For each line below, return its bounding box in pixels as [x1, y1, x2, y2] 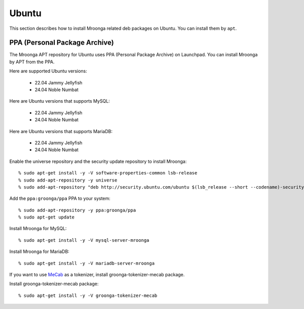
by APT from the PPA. [9, 59, 55, 65]
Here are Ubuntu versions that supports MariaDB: [9, 128, 113, 134]
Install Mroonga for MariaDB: [9, 248, 69, 255]
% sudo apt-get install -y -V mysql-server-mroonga [18, 237, 149, 243]
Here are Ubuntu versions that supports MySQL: [9, 98, 110, 104]
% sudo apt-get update [18, 214, 75, 220]
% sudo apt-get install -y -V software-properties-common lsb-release [18, 170, 198, 176]
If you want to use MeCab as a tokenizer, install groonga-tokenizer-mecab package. [9, 272, 185, 278]
